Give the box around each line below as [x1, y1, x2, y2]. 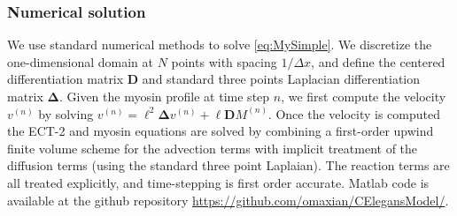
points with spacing [171, 52, 277, 71]
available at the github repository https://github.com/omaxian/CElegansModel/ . [7, 190, 449, 209]
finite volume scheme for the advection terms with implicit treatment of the [7, 138, 418, 157]
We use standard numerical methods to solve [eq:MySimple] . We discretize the [7, 35, 432, 54]
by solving [38, 104, 94, 123]
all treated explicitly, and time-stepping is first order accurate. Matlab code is [7, 173, 430, 191]
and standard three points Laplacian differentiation [142, 70, 421, 88]
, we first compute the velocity [281, 87, 446, 105]
